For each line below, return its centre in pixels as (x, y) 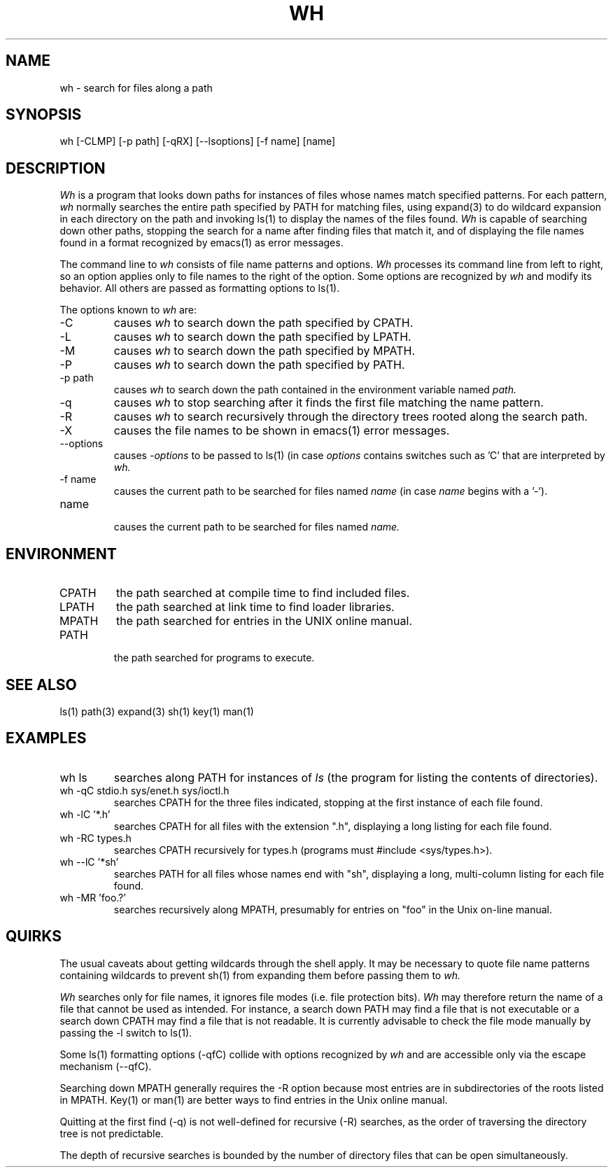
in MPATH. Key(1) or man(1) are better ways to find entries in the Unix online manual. (254, 1100)
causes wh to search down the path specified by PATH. (259, 365)
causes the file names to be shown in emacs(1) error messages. (282, 431)
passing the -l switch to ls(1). (126, 1032)
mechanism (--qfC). (106, 1066)
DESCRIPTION (56, 168)
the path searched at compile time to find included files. (263, 593)
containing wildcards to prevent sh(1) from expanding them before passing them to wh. (260, 975)
